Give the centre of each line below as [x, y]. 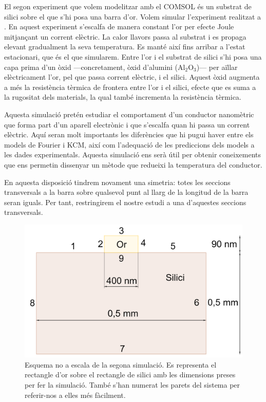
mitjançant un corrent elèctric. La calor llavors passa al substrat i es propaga [125, 36]
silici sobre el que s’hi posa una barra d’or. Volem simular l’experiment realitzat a [132, 16]
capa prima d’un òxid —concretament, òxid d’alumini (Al [95, 67]
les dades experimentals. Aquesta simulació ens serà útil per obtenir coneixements [133, 154]
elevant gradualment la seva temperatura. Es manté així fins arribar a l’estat [125, 47]
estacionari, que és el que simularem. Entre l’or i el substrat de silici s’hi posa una [133, 56]
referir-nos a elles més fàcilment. [75, 395]
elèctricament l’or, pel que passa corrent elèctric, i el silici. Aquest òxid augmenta [132, 77]
